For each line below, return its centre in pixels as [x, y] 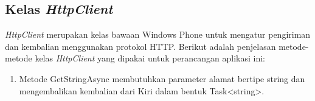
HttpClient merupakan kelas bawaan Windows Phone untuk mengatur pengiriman [158, 34]
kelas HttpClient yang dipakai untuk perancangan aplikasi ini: [150, 58]
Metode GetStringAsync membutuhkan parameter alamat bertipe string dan [162, 78]
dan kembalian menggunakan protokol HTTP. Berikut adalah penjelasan [140, 46]
